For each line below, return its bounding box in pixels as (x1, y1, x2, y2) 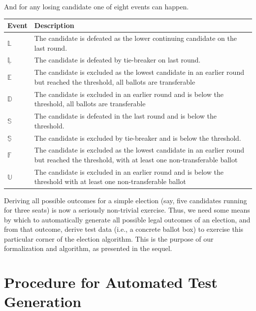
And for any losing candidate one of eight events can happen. (4, 1, 189, 11)
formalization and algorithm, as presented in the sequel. (4, 243, 172, 253)
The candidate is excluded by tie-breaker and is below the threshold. (34, 132, 241, 143)
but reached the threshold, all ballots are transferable (34, 76, 195, 87)
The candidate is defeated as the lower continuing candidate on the (34, 32, 237, 43)
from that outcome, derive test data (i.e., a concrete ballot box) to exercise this (4, 224, 244, 234)
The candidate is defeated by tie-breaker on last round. (34, 55, 201, 65)
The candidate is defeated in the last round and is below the (34, 111, 217, 121)
